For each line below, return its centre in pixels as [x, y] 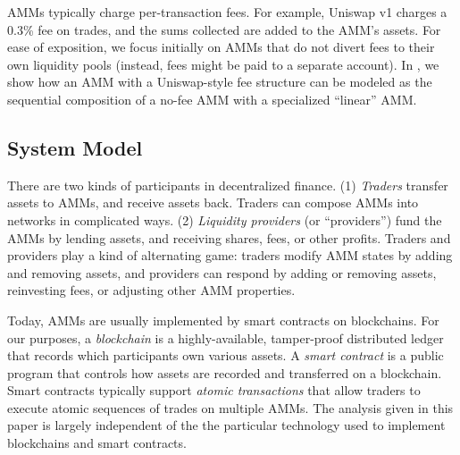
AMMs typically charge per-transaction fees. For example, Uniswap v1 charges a [227, 12]
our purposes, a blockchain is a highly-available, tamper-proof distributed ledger [226, 337]
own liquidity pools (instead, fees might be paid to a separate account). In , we [223, 64]
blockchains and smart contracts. [97, 443]
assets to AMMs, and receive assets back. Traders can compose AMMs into [213, 202]
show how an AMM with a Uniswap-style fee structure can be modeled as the [220, 82]
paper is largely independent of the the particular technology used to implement [226, 425]
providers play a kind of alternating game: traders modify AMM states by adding [230, 255]
